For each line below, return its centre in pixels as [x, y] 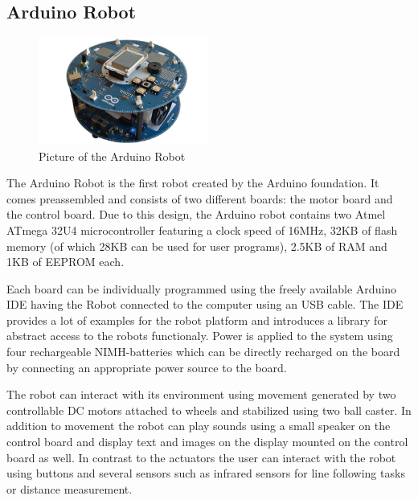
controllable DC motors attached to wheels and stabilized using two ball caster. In [209, 410]
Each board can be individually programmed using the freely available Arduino [202, 288]
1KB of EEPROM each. [66, 262]
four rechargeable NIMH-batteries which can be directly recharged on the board [203, 352]
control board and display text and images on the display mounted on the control [207, 442]
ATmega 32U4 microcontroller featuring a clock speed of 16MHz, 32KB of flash [202, 230]
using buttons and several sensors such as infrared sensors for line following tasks [206, 473]
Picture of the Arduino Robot [112, 156]
